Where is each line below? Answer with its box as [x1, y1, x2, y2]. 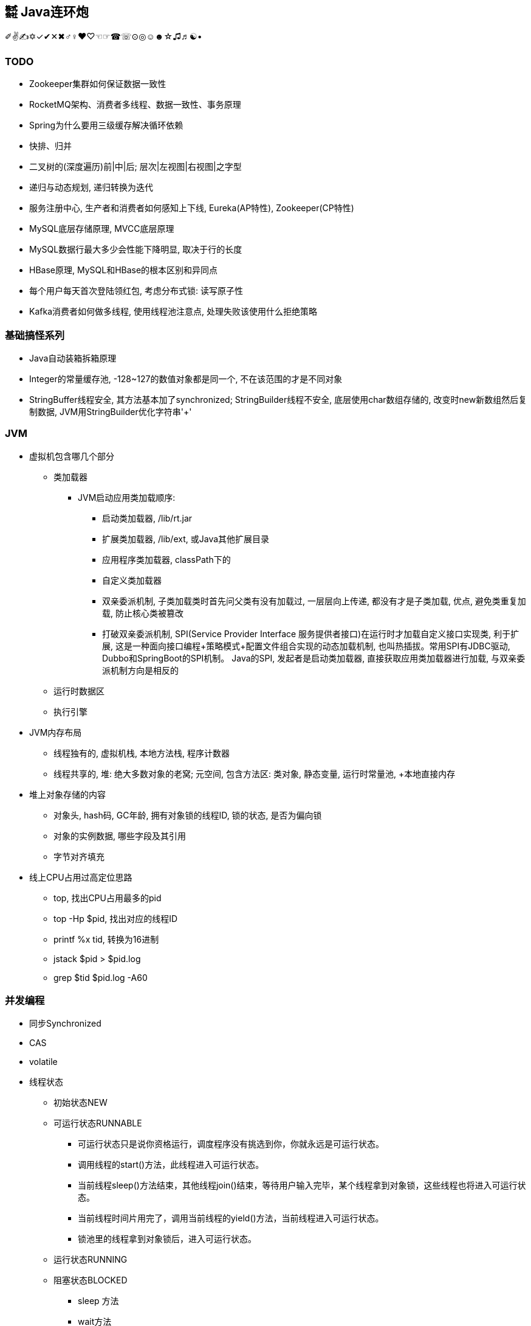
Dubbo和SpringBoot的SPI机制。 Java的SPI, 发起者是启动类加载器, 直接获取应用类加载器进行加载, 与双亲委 [102, 652, 526, 663]
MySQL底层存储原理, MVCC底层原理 [29, 223, 174, 234]
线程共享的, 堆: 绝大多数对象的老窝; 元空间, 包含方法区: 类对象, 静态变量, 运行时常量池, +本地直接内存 [53, 768, 456, 779]
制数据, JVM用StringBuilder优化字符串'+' [29, 406, 192, 417]
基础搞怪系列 [5, 329, 65, 341]
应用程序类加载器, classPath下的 [102, 554, 231, 565]
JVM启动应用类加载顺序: [78, 492, 176, 503]
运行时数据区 [53, 685, 104, 696]
